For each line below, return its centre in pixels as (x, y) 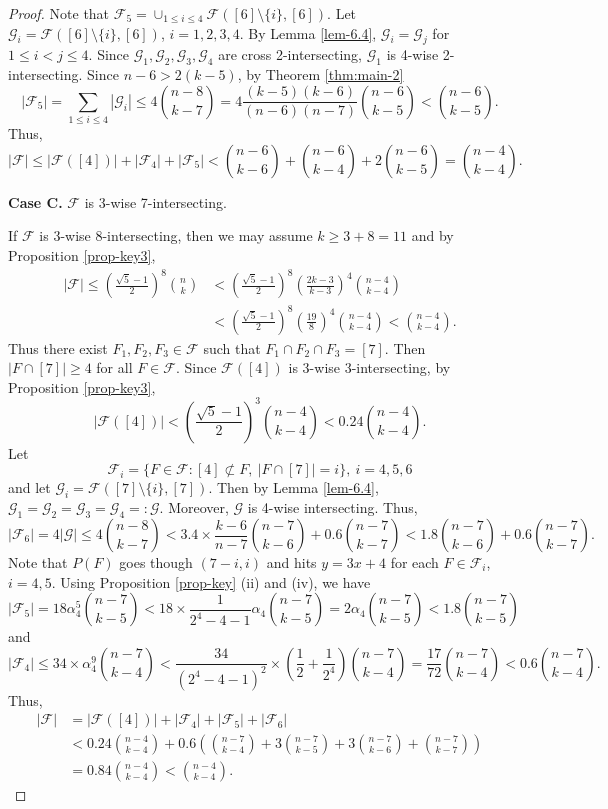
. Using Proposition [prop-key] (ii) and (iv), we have (211, 581)
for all (114, 367)
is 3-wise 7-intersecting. (155, 201)
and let (29, 487)
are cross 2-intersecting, (290, 54)
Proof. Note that (59, 13)
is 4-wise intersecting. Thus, (332, 507)
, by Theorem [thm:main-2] (320, 74)
